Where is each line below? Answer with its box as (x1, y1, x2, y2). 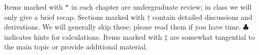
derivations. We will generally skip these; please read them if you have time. (4, 21, 241, 32)
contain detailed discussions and (152, 11, 252, 22)
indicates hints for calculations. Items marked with (4, 31, 162, 42)
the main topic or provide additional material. (4, 41, 148, 52)
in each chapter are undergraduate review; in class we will (71, 2, 252, 12)
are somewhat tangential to (169, 31, 255, 42)
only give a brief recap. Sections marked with (4, 11, 145, 22)
